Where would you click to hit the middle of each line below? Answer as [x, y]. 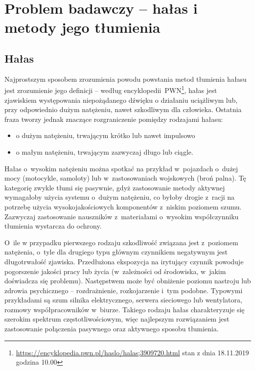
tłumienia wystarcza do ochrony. [53, 226]
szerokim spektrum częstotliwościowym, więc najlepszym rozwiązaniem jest [117, 319]
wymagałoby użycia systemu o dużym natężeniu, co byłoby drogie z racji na [120, 197]
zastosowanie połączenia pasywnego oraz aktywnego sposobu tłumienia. [112, 329]
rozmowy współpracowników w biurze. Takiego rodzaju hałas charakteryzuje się [125, 309]
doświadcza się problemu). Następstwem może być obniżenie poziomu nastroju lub [128, 281]
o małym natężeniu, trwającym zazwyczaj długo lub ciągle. [104, 151]
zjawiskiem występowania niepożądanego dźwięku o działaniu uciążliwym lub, [121, 100]
